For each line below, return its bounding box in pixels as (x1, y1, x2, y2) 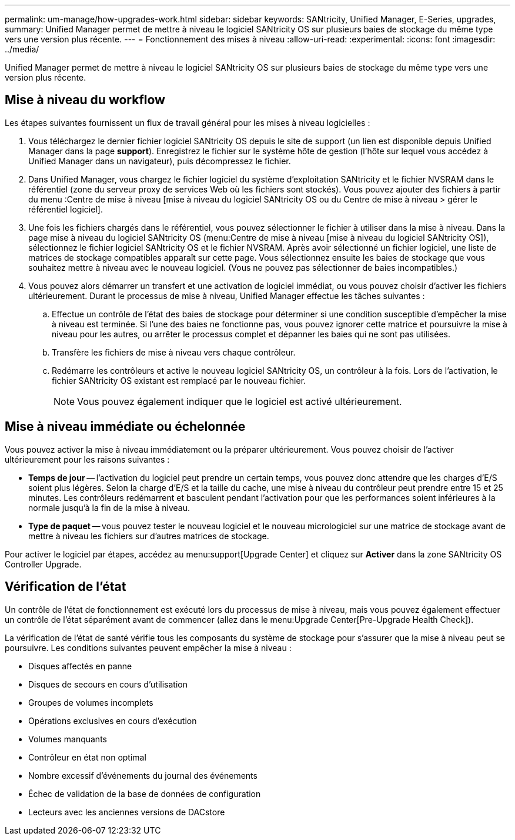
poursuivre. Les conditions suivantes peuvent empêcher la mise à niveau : (5, 642, 292, 653)
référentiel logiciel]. (28, 204, 103, 214)
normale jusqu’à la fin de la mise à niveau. (28, 502, 190, 513)
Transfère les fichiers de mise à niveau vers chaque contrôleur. (52, 347, 296, 357)
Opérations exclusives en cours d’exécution (28, 715, 197, 726)
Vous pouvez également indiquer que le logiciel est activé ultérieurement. (77, 395, 402, 407)
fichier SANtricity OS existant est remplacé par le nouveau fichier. (52, 375, 306, 386)
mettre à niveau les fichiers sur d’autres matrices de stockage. (28, 530, 269, 541)
